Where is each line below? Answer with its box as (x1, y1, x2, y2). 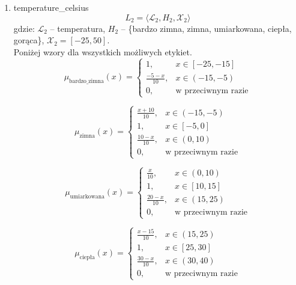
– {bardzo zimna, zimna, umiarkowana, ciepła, (121, 22, 292, 34)
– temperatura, (50, 22, 106, 34)
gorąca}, (13, 34, 44, 46)
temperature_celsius (13, 1, 89, 13)
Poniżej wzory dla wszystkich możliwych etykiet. (13, 45, 192, 58)
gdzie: (13, 22, 35, 34)
